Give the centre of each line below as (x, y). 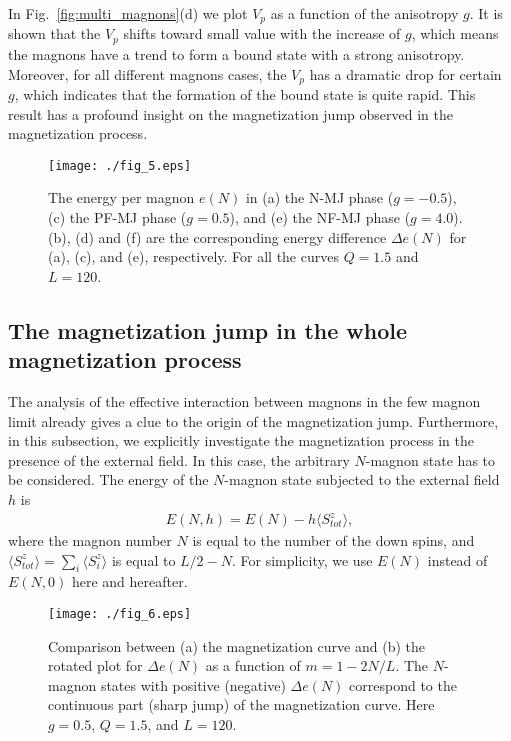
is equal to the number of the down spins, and (333, 540)
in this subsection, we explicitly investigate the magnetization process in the (241, 440)
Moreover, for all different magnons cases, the (147, 73)
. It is (486, 13)
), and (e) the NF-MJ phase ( (320, 216)
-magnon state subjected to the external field (362, 479)
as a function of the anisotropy (364, 13)
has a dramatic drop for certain (405, 73)
